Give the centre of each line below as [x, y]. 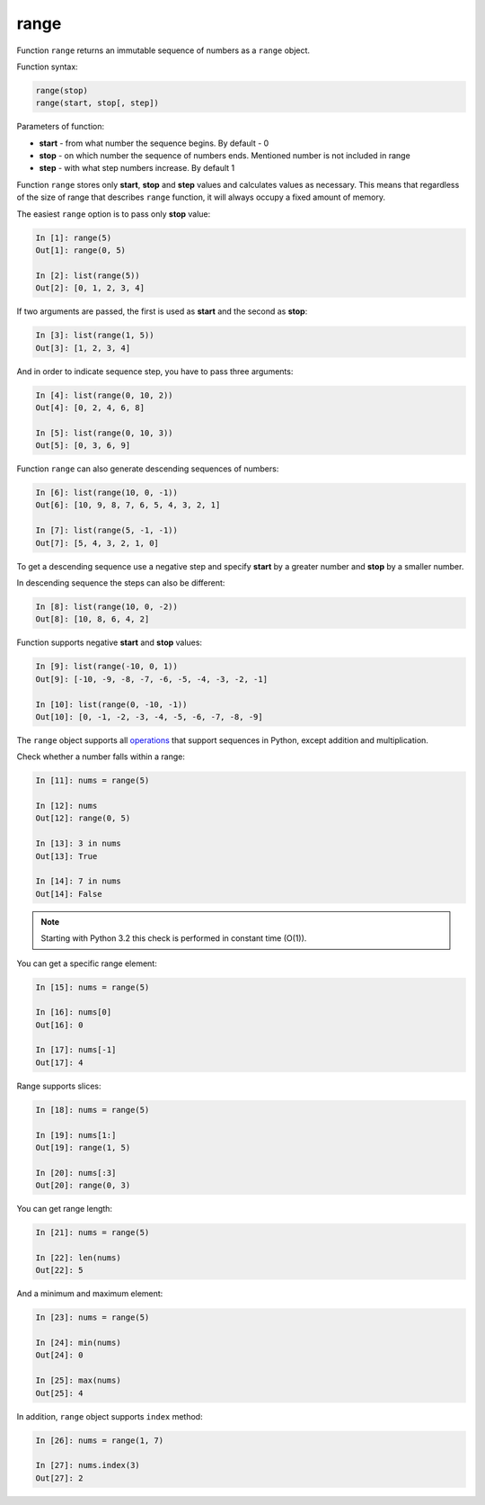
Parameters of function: [61, 127]
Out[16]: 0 [59, 1025]
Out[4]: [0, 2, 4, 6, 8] [90, 408]
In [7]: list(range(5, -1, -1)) [107, 530]
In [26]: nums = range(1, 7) [100, 1440]
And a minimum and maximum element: [90, 1294]
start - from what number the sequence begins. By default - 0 [154, 143]
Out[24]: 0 [59, 1355]
